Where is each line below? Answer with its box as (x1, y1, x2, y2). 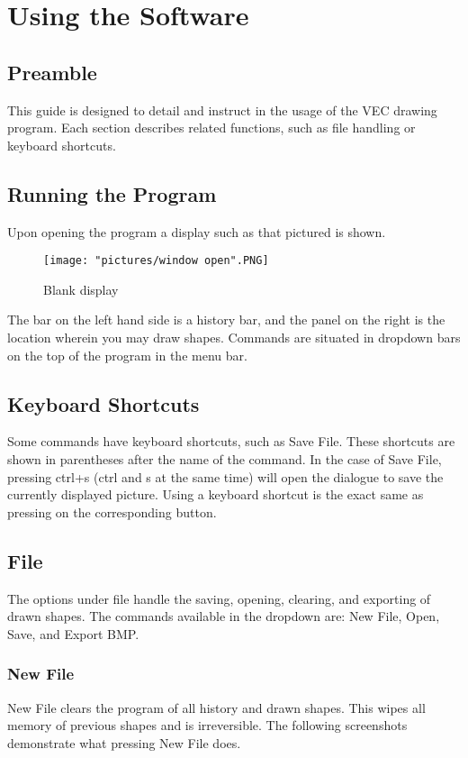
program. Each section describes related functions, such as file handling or (7, 118, 416, 137)
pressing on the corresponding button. (7, 502, 217, 521)
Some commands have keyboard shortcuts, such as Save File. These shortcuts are (7, 432, 455, 451)
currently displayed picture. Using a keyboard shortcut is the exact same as (7, 485, 424, 504)
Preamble (7, 58, 97, 86)
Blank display (43, 279, 119, 298)
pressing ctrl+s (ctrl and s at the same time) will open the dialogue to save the (7, 467, 444, 486)
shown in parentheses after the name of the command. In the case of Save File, (7, 449, 442, 468)
